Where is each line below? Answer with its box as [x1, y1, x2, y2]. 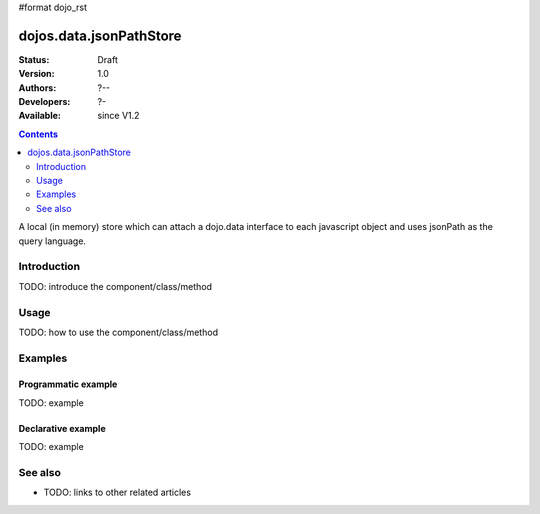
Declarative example [18, 422, 106, 434]
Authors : [18, 81, 57, 94]
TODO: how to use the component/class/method [18, 326, 219, 338]
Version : [18, 68, 55, 80]
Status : [18, 53, 50, 65]
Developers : [18, 96, 71, 108]
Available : [18, 110, 62, 122]
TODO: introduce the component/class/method [18, 280, 212, 292]
